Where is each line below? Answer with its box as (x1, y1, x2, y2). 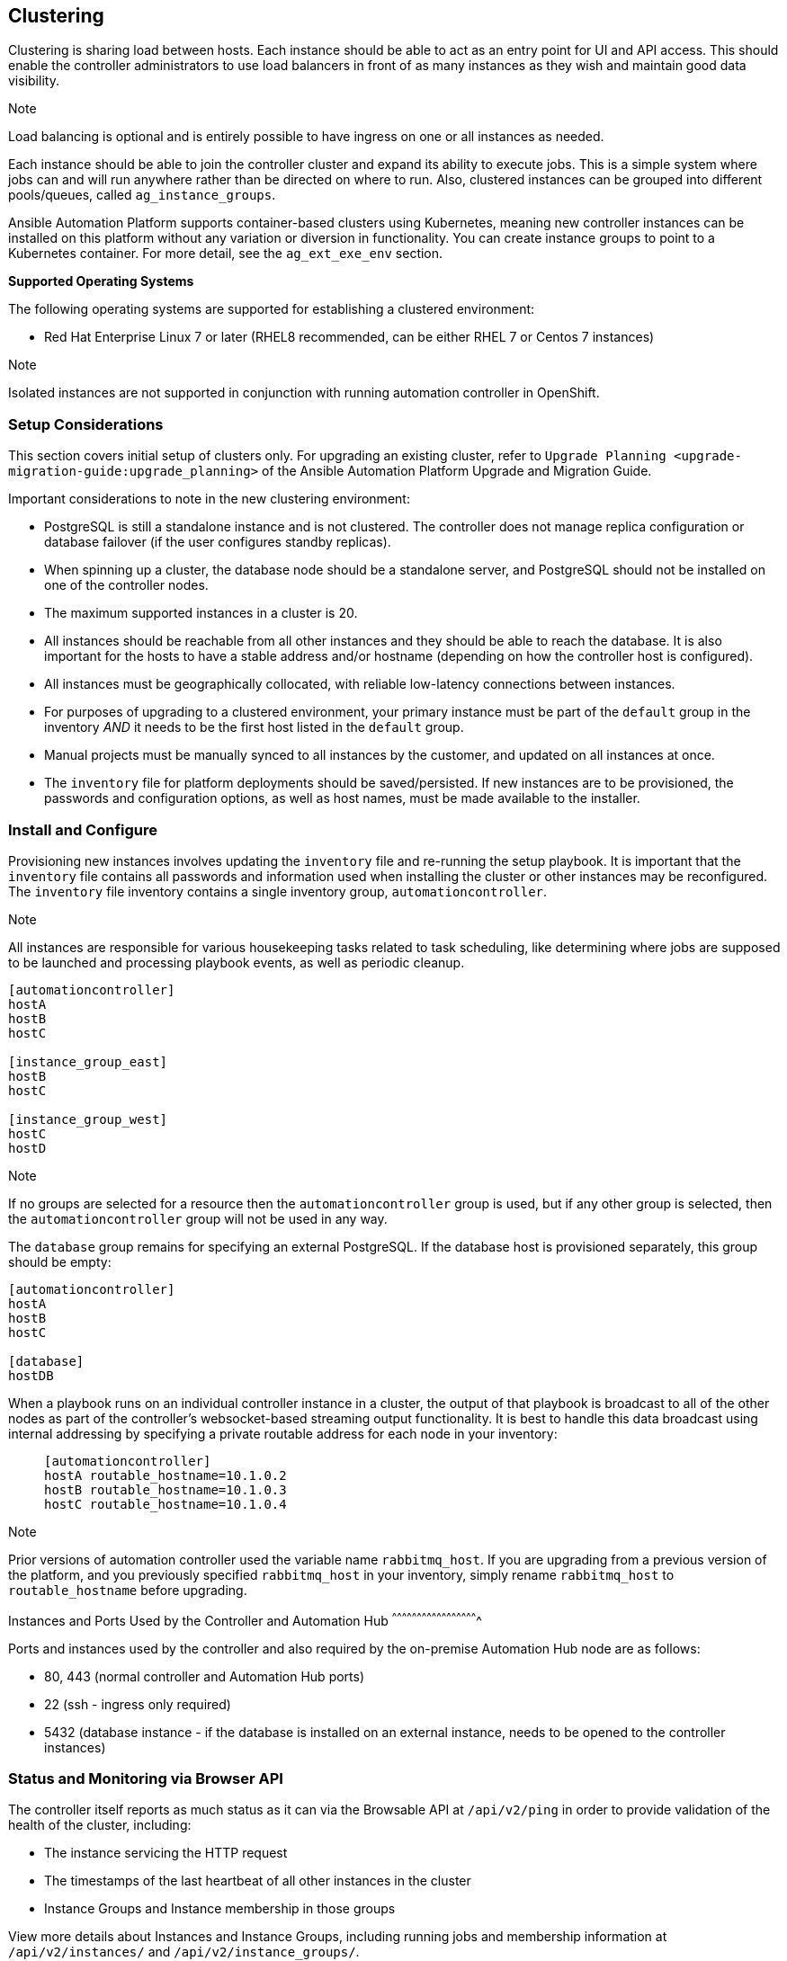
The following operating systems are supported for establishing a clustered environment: (8, 301, 535, 317)
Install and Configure (8, 820, 158, 839)
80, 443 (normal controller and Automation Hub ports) (44, 1668, 365, 1684)
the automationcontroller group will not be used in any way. (8, 1210, 388, 1226)
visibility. (8, 73, 59, 89)
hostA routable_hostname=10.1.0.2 (44, 1467, 287, 1483)
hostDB (8, 1368, 54, 1383)
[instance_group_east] (8, 1054, 168, 1069)
